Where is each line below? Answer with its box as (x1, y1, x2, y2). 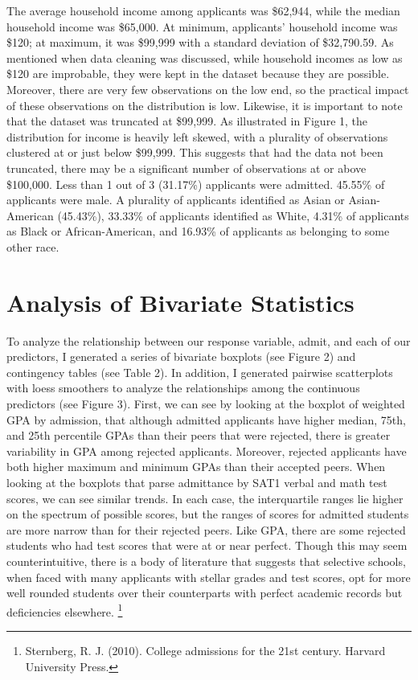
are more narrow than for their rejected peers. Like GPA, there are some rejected (6, 521, 406, 538)
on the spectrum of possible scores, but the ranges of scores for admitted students (6, 506, 409, 522)
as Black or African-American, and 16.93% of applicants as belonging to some (6, 223, 390, 240)
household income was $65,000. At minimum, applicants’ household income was (6, 18, 398, 35)
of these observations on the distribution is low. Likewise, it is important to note (6, 96, 403, 113)
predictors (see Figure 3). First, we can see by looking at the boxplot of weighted (6, 395, 405, 412)
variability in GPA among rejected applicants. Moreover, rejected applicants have (6, 442, 407, 459)
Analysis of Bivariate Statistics (6, 285, 354, 318)
